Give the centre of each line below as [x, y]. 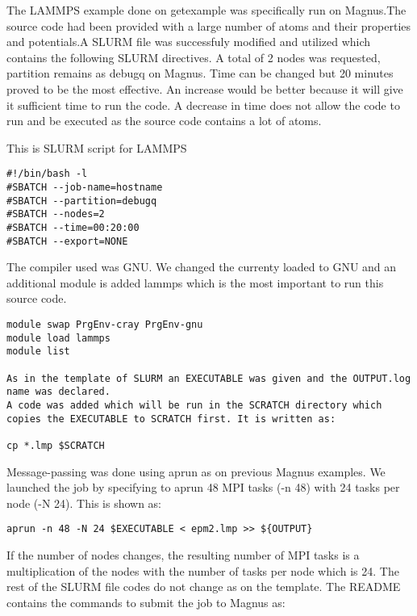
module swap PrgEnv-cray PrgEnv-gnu [105, 325]
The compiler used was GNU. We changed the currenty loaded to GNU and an [202, 267]
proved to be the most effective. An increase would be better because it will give [205, 88]
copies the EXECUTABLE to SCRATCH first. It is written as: [171, 419]
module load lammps [58, 338]
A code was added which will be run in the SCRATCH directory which [194, 405]
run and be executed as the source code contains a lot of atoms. [164, 121]
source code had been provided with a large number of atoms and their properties [209, 25]
